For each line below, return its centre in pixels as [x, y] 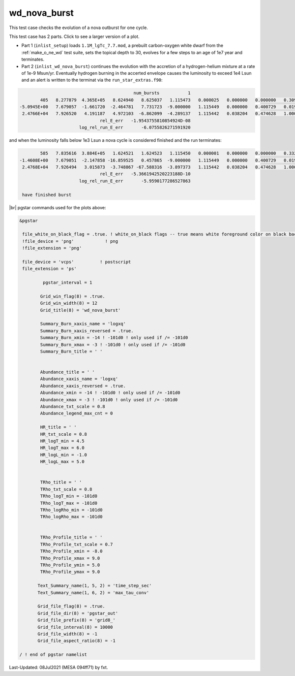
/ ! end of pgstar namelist [53, 655]
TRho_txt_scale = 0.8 [66, 489]
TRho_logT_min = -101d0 [69, 496]
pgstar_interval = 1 [67, 283]
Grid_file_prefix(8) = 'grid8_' [76, 620]
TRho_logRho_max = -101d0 [71, 517]
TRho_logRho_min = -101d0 [71, 510]
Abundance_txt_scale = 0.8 [73, 407]
